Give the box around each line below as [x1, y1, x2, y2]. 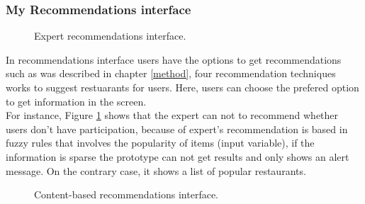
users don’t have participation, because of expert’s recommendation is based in [6, 121, 348, 136]
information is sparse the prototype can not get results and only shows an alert [6, 149, 349, 164]
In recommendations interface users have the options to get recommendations [6, 52, 342, 67]
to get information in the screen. [6, 93, 147, 108]
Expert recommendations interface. [34, 28, 186, 43]
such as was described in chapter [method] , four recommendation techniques [6, 66, 336, 81]
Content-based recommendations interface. [34, 187, 218, 202]
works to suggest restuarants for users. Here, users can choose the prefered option [6, 80, 359, 94]
